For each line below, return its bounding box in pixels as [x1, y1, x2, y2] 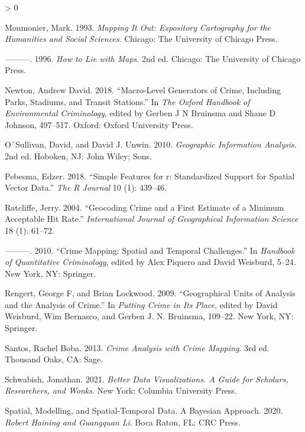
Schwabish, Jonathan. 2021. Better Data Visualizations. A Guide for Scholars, [5, 372, 288, 385]
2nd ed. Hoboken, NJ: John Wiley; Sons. [5, 149, 152, 162]
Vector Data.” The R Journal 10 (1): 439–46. [5, 181, 167, 194]
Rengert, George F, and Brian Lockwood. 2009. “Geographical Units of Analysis [5, 287, 296, 299]
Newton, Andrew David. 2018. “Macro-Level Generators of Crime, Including [5, 83, 281, 96]
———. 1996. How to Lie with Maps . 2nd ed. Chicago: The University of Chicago [5, 52, 301, 64]
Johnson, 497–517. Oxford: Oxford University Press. [5, 118, 193, 130]
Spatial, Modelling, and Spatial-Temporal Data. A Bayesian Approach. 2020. [5, 404, 283, 417]
